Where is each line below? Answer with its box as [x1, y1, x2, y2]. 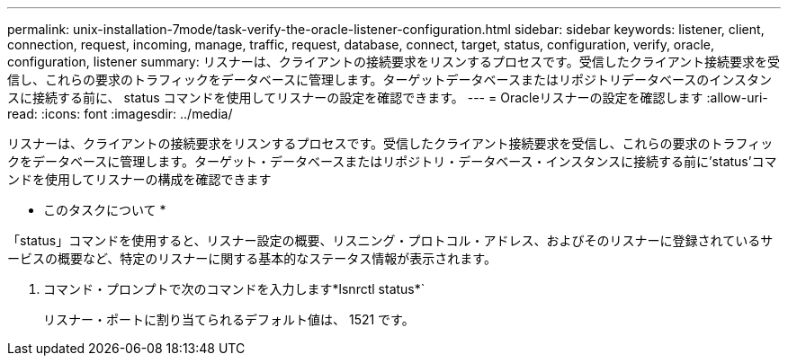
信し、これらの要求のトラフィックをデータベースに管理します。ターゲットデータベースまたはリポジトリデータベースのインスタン [7, 72, 772, 87]
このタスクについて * [43, 202, 166, 217]
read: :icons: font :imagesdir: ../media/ [7, 106, 233, 121]
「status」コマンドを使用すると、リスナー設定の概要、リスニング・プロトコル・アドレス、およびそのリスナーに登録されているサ [7, 233, 774, 248]
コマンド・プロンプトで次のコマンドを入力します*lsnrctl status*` [43, 281, 425, 297]
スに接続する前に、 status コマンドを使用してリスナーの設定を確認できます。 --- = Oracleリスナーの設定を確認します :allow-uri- [7, 90, 768, 105]
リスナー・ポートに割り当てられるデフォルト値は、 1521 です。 [43, 312, 415, 327]
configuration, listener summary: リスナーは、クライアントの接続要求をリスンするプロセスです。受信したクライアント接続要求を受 [7, 54, 781, 69]
